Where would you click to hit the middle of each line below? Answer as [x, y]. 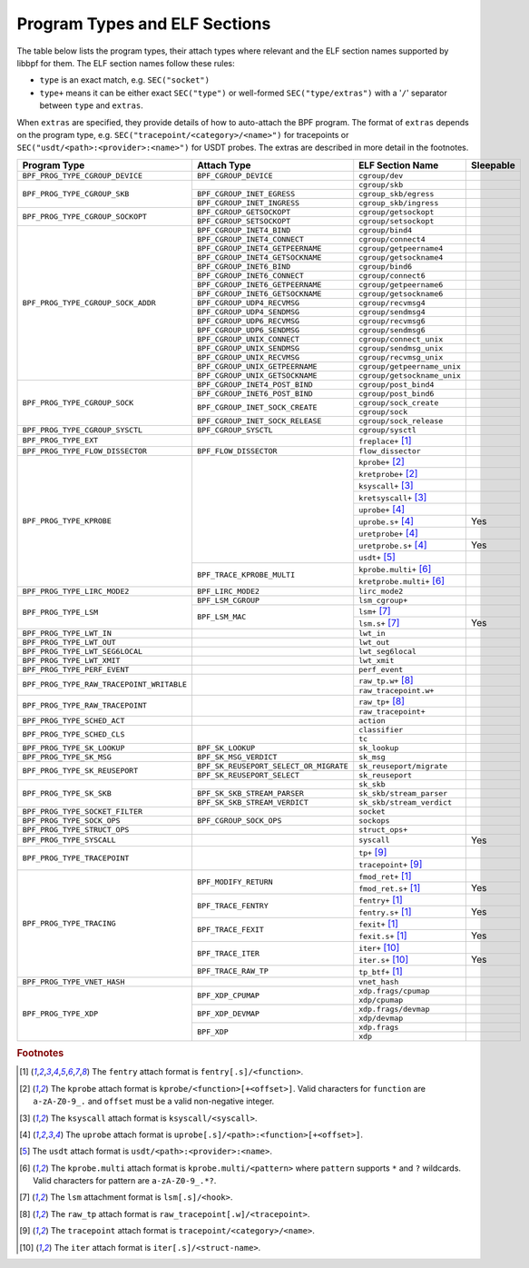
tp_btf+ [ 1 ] [381, 971]
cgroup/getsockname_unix [410, 376]
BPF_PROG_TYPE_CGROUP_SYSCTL [83, 430]
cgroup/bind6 [386, 267]
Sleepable [493, 165]
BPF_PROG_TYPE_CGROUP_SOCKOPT [84, 217]
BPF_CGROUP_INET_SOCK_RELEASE [259, 421]
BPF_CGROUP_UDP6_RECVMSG [248, 321]
